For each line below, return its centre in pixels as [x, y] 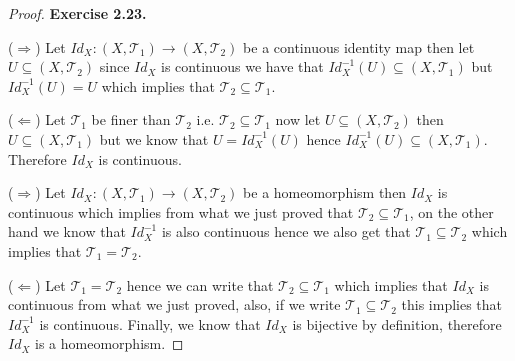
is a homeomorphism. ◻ [109, 343]
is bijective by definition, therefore [397, 323]
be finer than [131, 119]
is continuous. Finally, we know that [150, 323]
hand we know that [67, 231]
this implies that [452, 304]
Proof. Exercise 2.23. [77, 13]
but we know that [154, 138]
